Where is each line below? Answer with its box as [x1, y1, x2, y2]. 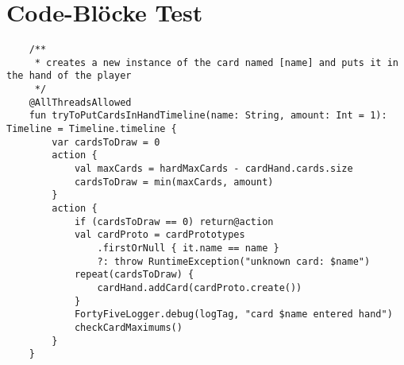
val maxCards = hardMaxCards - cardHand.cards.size [74, 163, 353, 175]
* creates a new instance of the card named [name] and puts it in [34, 56, 398, 68]
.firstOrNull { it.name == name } [97, 242, 279, 254]
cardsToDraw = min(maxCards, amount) [74, 176, 274, 188]
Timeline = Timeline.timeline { [6, 123, 177, 135]
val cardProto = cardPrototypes [74, 229, 245, 241]
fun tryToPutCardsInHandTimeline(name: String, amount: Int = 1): [29, 110, 387, 122]
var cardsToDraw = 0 [52, 136, 160, 148]
